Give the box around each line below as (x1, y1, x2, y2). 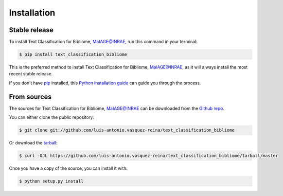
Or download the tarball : (9, 140, 58, 146)
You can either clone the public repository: (9, 114, 94, 120)
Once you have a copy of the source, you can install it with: (9, 165, 128, 171)
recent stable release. (9, 71, 53, 77)
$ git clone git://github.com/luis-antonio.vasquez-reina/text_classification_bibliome (19, 127, 235, 133)
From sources (9, 92, 52, 101)
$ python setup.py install (19, 178, 84, 184)
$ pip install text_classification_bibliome (19, 52, 127, 57)
